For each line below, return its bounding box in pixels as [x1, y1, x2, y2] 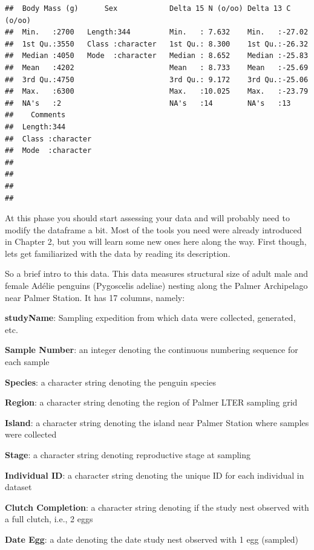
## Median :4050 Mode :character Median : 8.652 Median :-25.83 [5, 51, 309, 60]
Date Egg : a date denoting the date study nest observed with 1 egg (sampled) [5, 532, 299, 545]
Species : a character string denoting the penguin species [5, 375, 216, 388]
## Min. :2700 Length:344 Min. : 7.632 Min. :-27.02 [5, 28, 309, 37]
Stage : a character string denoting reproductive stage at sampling [5, 448, 251, 461]
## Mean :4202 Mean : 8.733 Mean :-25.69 [5, 63, 309, 72]
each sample [5, 355, 50, 368]
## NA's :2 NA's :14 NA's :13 [5, 99, 291, 108]
